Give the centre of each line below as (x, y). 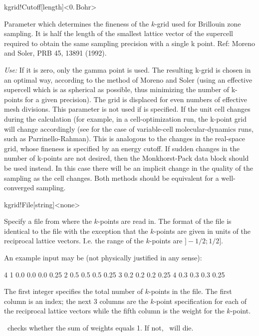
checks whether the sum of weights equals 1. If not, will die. (100, 328)
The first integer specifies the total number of (73, 291)
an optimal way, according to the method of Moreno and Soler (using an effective (128, 79)
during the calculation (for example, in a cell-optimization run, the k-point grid (125, 118)
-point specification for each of (200, 301)
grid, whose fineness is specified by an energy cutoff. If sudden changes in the (122, 148)
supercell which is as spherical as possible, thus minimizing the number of (117, 89)
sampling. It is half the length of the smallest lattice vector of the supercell (119, 33)
